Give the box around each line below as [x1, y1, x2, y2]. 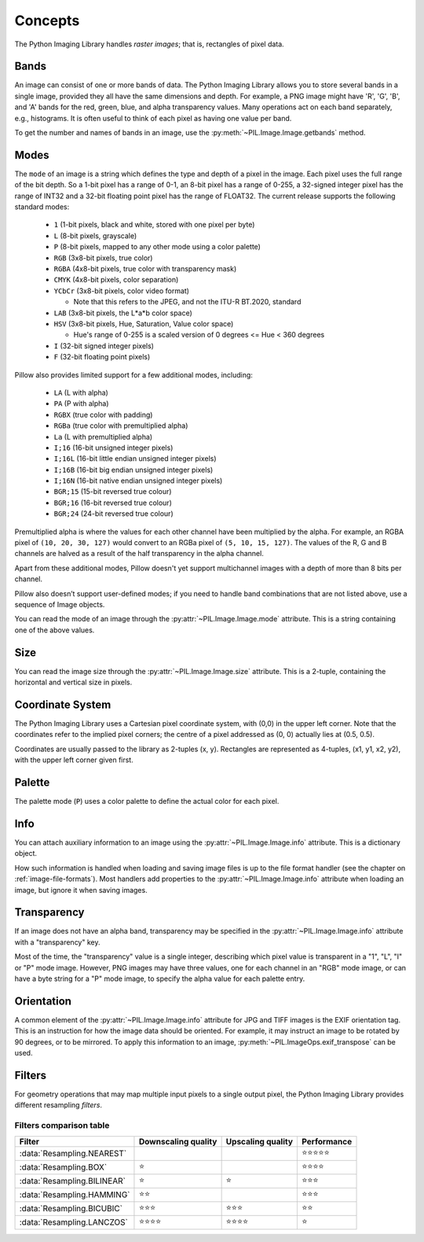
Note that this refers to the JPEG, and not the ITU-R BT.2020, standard [73, 297, 302, 307]
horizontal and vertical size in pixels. [14, 677, 133, 687]
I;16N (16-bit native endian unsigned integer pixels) [53, 476, 223, 485]
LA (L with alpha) [53, 388, 109, 397]
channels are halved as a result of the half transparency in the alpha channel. [14, 549, 265, 558]
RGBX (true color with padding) [53, 410, 153, 419]
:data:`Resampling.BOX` [19, 1162, 108, 1172]
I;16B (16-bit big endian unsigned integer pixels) [53, 465, 214, 474]
